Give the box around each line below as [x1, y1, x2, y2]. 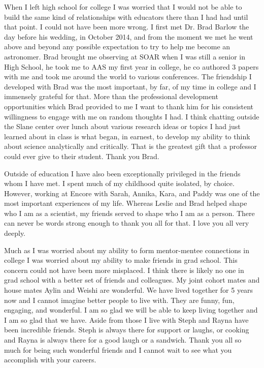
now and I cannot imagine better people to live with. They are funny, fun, [4, 294, 235, 305]
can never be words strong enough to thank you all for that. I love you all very [4, 218, 249, 228]
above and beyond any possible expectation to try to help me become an [4, 41, 230, 52]
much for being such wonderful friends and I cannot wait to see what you [4, 344, 232, 355]
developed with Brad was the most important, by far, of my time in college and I [4, 81, 256, 91]
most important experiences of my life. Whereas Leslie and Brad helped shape [4, 198, 247, 208]
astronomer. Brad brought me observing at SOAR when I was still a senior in [4, 51, 246, 62]
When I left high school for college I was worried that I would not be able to [4, 2, 242, 12]
